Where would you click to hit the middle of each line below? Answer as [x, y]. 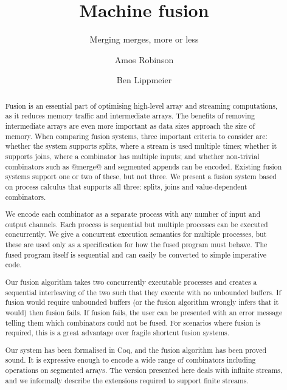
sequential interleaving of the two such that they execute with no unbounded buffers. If [143, 292]
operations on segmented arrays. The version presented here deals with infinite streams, [144, 370]
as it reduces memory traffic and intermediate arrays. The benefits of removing [130, 116]
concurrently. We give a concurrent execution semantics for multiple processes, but [136, 234]
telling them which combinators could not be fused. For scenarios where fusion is [133, 322]
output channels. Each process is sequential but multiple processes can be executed [137, 224]
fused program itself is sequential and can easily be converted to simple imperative [136, 254]
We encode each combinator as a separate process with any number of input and [133, 214]
